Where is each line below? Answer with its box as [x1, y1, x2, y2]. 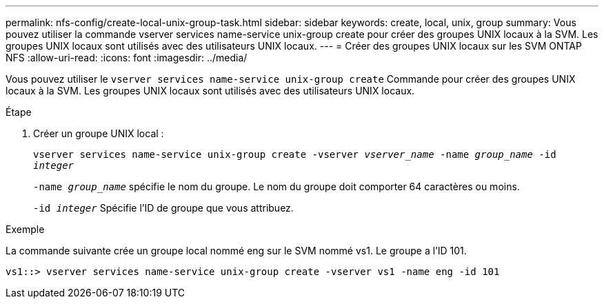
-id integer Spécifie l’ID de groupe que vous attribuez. [33, 202, 294, 214]
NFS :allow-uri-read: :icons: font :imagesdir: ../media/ [6, 52, 248, 63]
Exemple [6, 223, 45, 235]
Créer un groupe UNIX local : [33, 128, 164, 139]
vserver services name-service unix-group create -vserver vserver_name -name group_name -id [33, 149, 556, 160]
